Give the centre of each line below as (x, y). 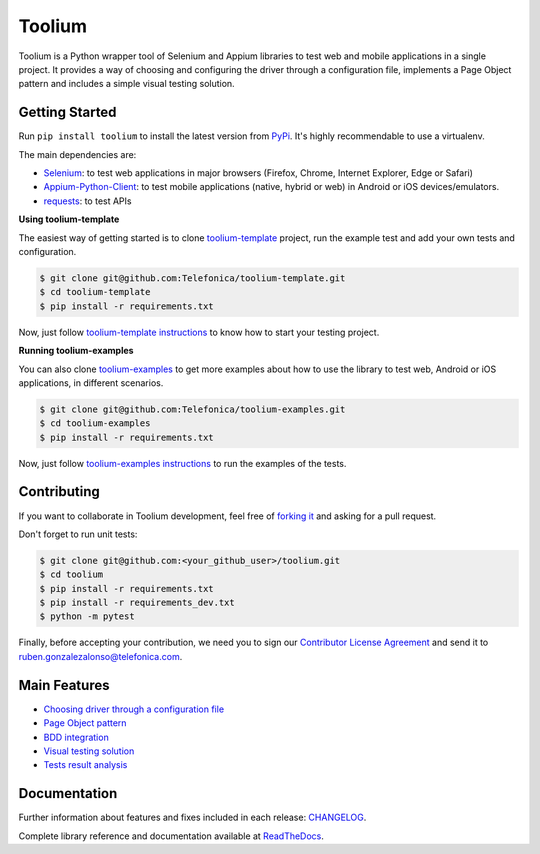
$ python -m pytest (87, 616)
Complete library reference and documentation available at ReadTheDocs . (171, 836)
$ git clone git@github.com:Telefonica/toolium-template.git (192, 278)
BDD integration (76, 737)
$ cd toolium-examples (95, 423)
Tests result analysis (85, 765)
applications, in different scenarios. (91, 382)
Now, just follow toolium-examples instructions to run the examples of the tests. (182, 463)
